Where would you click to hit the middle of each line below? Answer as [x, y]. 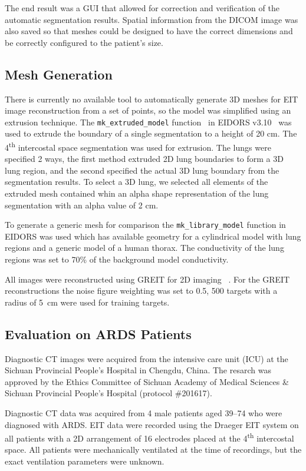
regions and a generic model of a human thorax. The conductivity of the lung [144, 248]
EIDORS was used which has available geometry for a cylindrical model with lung [153, 236]
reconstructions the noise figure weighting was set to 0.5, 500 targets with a [141, 291]
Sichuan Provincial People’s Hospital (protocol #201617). [108, 393]
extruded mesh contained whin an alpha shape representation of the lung [137, 193]
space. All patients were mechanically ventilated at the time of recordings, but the [153, 450]
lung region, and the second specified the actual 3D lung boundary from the [142, 170]
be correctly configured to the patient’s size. [84, 42]
